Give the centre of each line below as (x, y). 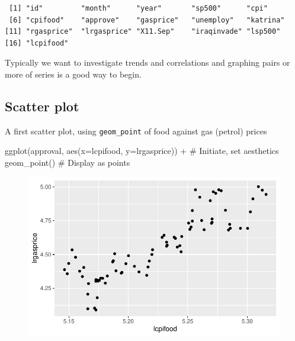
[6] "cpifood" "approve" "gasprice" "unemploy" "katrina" (147, 20)
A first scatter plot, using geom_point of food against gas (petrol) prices (136, 131)
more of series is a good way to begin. (73, 74)
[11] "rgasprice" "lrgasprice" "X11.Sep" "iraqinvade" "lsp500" (143, 32)
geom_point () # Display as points (68, 163)
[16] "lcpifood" (37, 43)
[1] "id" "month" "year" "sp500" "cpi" (138, 8)
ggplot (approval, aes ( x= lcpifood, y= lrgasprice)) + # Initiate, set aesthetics (142, 151)
